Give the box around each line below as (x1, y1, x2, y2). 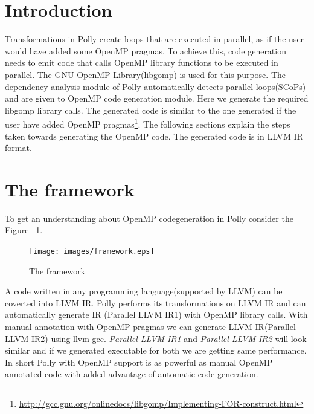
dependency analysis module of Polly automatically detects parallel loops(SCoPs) (5, 80, 306, 92)
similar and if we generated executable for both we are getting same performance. (5, 344, 307, 357)
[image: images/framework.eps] (29, 247, 155, 256)
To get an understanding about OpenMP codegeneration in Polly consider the (5, 212, 293, 224)
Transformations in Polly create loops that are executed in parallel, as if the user (5, 33, 304, 45)
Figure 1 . (5, 224, 43, 236)
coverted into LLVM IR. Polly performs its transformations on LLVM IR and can (5, 296, 306, 309)
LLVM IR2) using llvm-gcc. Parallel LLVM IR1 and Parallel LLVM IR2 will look (5, 332, 307, 344)
